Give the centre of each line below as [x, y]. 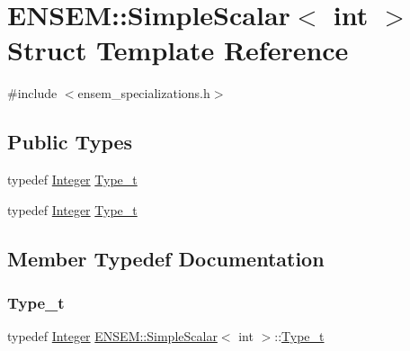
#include [32, 93]
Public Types [70, 142]
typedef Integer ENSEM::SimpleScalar [112, 336]
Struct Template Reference [178, 50]
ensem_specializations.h [144, 93]
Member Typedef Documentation [166, 258]
